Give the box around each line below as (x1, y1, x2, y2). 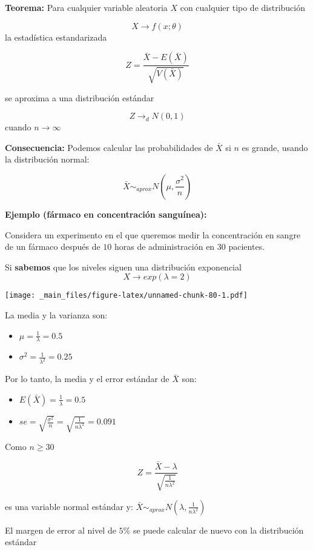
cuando (5, 121, 31, 133)
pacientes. (228, 240, 265, 253)
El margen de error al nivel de (5, 523, 116, 536)
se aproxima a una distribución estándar (5, 91, 154, 104)
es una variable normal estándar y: (5, 500, 133, 512)
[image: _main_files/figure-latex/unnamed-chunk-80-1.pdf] (5, 291, 248, 300)
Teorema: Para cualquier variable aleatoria (5, 1, 168, 13)
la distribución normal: (5, 153, 90, 166)
